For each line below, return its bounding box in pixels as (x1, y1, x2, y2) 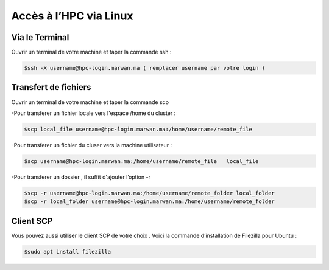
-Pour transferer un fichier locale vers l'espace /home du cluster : (11, 109, 176, 117)
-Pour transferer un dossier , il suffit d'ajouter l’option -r (11, 173, 150, 181)
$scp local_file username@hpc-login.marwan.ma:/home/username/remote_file (24, 125, 253, 133)
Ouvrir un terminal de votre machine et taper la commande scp (11, 98, 169, 106)
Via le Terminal (11, 32, 69, 43)
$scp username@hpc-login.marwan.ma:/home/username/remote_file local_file (24, 157, 259, 164)
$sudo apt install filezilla (24, 248, 111, 255)
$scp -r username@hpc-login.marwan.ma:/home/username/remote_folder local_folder (24, 189, 275, 196)
